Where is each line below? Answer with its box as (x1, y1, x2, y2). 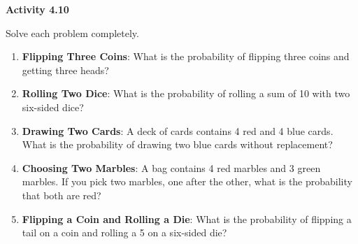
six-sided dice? (22, 99, 84, 114)
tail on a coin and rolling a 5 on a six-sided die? (22, 225, 227, 240)
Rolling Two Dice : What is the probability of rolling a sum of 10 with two (22, 86, 350, 101)
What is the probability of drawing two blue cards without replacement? (22, 137, 333, 152)
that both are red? (22, 187, 101, 202)
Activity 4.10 (6, 2, 69, 16)
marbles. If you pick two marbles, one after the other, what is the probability (22, 174, 352, 189)
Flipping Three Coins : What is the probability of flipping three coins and (22, 49, 350, 64)
